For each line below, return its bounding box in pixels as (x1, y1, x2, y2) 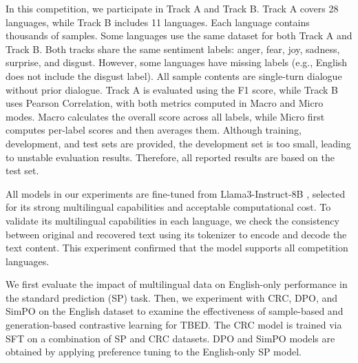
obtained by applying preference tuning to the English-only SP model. (6, 344, 302, 359)
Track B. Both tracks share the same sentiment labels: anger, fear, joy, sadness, (6, 41, 340, 56)
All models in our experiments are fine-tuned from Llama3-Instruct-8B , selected (6, 186, 346, 200)
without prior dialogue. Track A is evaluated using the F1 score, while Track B (6, 82, 339, 96)
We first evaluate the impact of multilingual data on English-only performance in (6, 277, 348, 291)
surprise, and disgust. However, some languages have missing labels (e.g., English (6, 55, 348, 70)
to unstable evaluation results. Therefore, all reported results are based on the (6, 149, 335, 164)
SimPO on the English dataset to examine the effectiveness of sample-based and (6, 304, 344, 318)
